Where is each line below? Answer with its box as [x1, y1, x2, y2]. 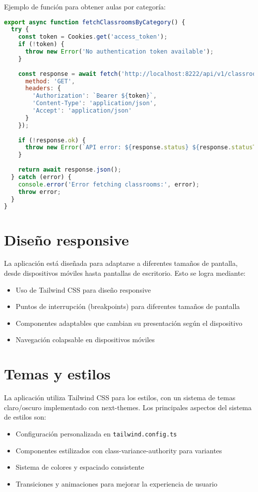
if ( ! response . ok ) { [18, 136, 86, 144]
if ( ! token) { [18, 41, 64, 48]
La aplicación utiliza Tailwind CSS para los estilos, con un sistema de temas [4, 392, 236, 403]
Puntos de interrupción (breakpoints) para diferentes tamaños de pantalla [15, 301, 240, 311]
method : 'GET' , [25, 77, 75, 85]
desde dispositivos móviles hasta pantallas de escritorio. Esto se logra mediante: [4, 268, 246, 278]
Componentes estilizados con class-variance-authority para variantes [15, 445, 222, 455]
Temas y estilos [4, 364, 111, 384]
